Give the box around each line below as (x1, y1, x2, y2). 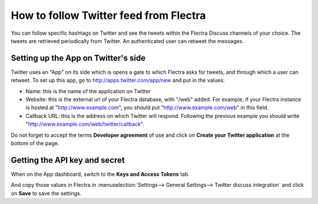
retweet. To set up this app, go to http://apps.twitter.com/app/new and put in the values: (11, 77, 225, 84)
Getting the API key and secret (11, 155, 125, 165)
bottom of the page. (11, 139, 59, 147)
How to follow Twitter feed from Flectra (11, 9, 206, 22)
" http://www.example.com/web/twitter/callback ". (25, 121, 144, 128)
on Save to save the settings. (11, 189, 82, 197)
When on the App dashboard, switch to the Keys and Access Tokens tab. (11, 170, 190, 177)
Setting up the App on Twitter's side (11, 53, 146, 63)
